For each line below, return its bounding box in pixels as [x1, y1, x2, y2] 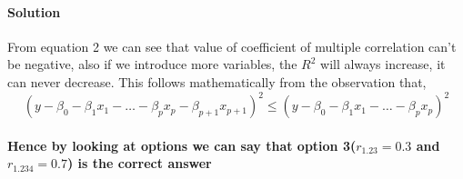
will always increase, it [320, 55, 446, 74]
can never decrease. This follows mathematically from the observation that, [7, 72, 427, 91]
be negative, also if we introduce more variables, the [7, 55, 297, 74]
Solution [7, 2, 61, 21]
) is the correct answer [67, 154, 212, 173]
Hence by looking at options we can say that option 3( [7, 135, 357, 154]
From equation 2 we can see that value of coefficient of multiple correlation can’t [7, 36, 457, 55]
